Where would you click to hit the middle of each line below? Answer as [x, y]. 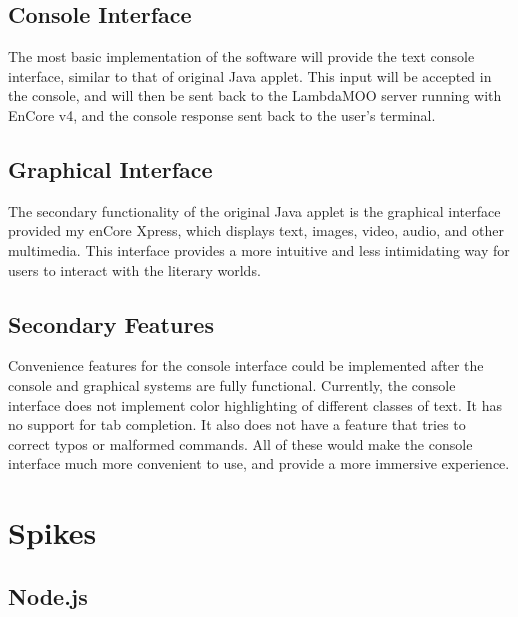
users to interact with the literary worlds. [134, 269]
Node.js [48, 595]
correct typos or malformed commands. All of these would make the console [240, 443]
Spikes [52, 532]
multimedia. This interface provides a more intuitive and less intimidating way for [259, 249]
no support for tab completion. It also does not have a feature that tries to [237, 424]
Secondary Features [111, 323]
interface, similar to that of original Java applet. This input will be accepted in [250, 75]
